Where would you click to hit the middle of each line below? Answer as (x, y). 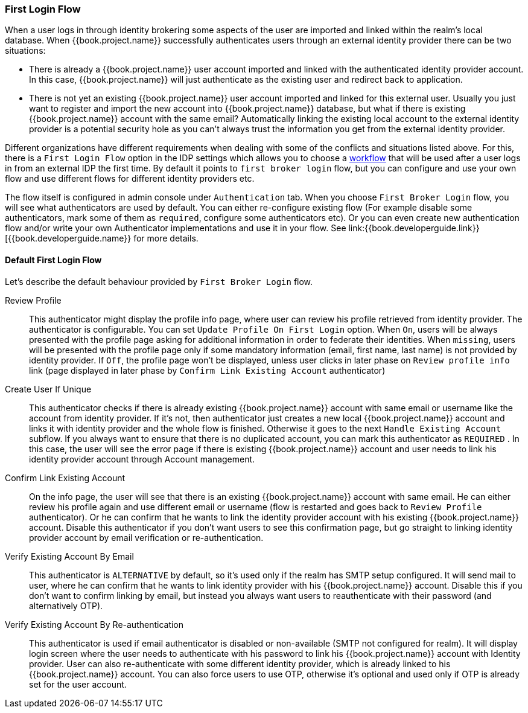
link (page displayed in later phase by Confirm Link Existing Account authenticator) (207, 370)
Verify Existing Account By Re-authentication (94, 624)
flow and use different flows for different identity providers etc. (130, 179)
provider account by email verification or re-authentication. (146, 537)
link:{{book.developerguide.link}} (414, 228)
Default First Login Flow (53, 260)
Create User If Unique (48, 389)
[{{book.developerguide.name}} (68, 238)
